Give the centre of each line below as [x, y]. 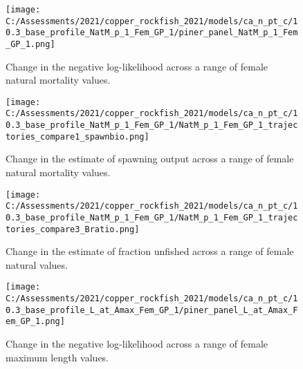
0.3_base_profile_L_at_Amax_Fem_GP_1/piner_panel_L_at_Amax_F [152, 310]
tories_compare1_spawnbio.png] [77, 136]
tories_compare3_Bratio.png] [73, 229]
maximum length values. [57, 357]
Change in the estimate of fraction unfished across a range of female [150, 251]
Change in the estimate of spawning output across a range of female [150, 159]
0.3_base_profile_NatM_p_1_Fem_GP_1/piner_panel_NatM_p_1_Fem [152, 33]
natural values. [37, 264]
